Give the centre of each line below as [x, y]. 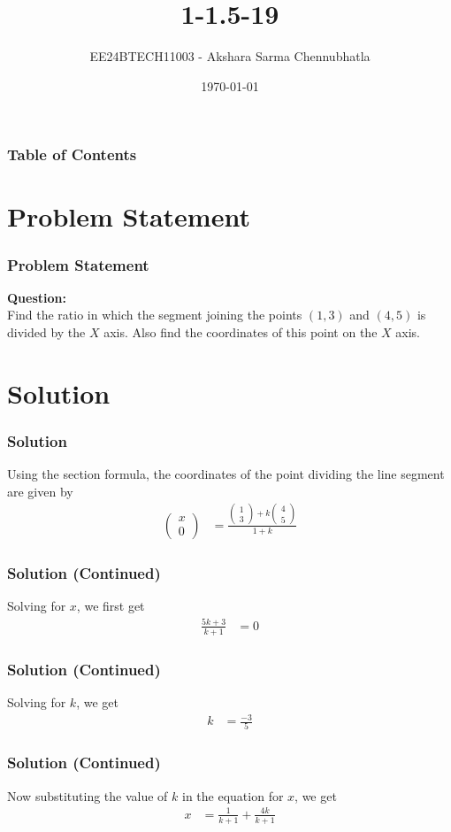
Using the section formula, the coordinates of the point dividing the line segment [226, 474]
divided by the [46, 332]
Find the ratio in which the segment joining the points [155, 315]
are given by [40, 491]
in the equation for [233, 795]
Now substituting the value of [88, 795]
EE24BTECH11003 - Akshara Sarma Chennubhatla [230, 56]
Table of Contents [72, 154]
